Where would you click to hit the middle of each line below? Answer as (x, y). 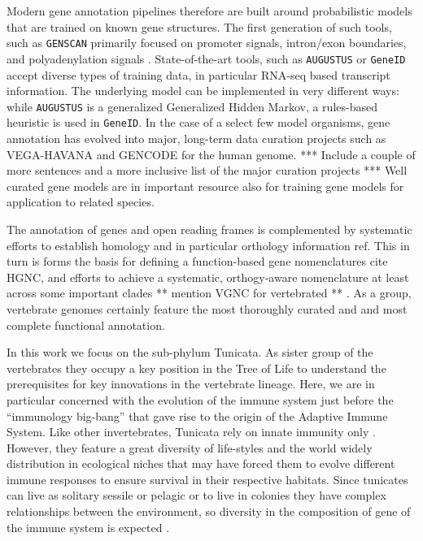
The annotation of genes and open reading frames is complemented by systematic (209, 229)
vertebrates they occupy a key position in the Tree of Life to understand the (196, 368)
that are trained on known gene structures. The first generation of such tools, (199, 26)
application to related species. (81, 202)
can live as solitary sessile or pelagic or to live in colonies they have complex (196, 495)
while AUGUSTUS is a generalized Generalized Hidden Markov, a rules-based (192, 106)
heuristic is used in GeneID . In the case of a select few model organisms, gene (198, 122)
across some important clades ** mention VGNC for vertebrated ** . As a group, (209, 293)
